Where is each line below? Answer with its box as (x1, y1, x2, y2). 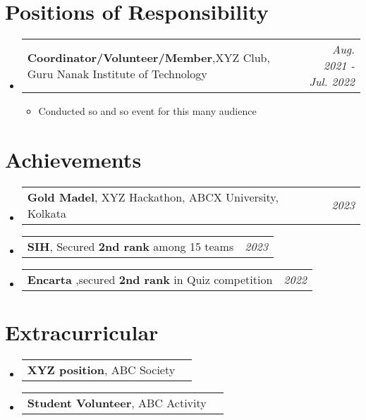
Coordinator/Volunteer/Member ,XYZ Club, (27, 49, 270, 66)
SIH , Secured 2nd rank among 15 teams (27, 237, 234, 254)
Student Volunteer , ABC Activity (27, 394, 207, 411)
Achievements (5, 144, 142, 173)
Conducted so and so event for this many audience (38, 104, 257, 118)
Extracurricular (5, 318, 159, 347)
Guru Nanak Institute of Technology (27, 65, 207, 82)
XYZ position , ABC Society (27, 361, 176, 378)
